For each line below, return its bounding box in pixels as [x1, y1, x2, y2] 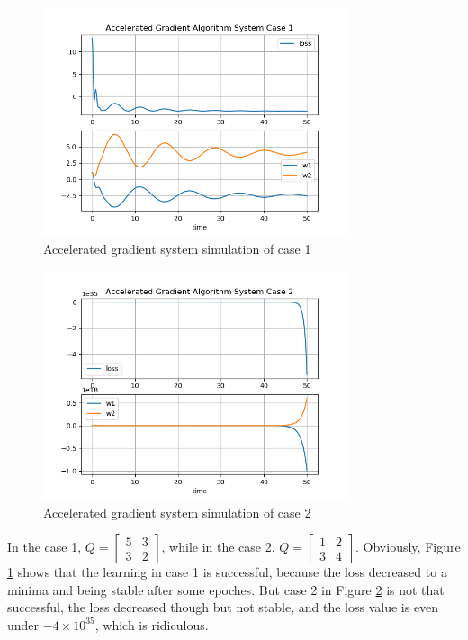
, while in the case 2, [161, 537, 275, 556]
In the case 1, [7, 537, 82, 556]
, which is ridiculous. [94, 615, 209, 634]
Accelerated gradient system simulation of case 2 [43, 502, 311, 521]
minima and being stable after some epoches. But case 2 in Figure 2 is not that [7, 580, 445, 599]
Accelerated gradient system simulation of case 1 [43, 239, 311, 257]
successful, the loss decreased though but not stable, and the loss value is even [7, 598, 439, 617]
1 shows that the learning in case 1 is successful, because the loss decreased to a [7, 563, 447, 581]
